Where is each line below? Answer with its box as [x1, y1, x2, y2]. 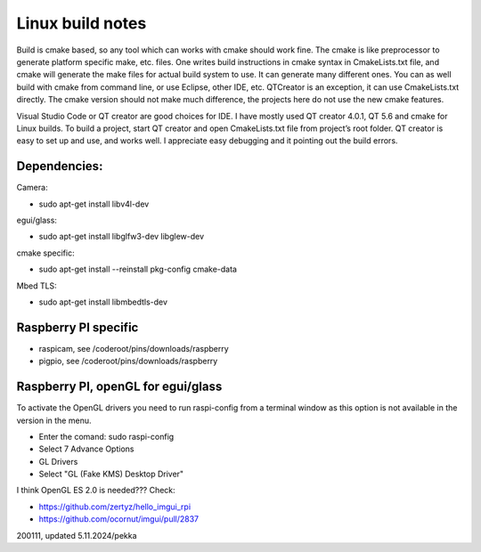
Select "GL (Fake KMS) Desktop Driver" [38, 468, 184, 480]
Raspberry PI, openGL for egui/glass [16, 379, 223, 394]
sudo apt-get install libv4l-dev [38, 199, 150, 209]
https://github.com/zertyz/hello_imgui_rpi [38, 501, 192, 512]
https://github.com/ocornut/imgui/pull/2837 [38, 514, 200, 524]
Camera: [16, 183, 48, 193]
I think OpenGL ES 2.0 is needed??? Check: [16, 485, 175, 496]
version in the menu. [16, 415, 92, 426]
